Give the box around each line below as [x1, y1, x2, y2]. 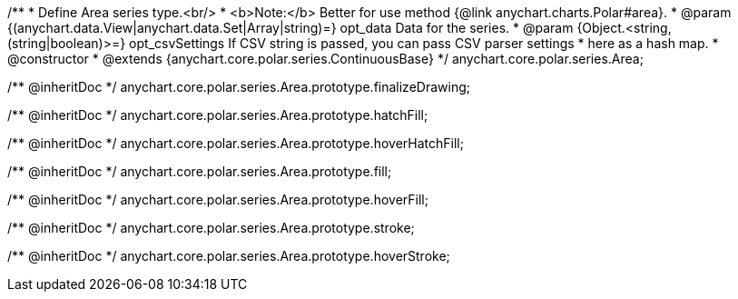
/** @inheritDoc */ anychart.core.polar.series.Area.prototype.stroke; [7, 220, 415, 235]
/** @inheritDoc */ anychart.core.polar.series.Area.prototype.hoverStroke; [7, 248, 450, 264]
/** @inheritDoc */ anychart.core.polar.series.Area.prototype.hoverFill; [7, 192, 428, 207]
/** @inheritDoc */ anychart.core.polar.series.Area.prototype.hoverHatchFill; [7, 135, 464, 151]
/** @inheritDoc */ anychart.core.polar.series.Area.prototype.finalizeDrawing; [7, 79, 470, 95]
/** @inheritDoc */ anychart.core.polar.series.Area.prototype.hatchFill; [7, 107, 428, 123]
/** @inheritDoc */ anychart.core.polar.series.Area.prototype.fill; [7, 164, 392, 179]
